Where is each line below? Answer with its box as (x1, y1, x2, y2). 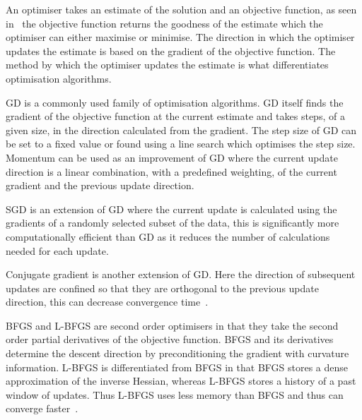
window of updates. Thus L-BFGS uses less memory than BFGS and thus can (6, 387, 344, 402)
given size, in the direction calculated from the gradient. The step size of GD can (6, 122, 357, 137)
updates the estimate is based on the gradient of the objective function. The (6, 43, 336, 58)
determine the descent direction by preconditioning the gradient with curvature (6, 346, 349, 361)
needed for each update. (6, 243, 109, 258)
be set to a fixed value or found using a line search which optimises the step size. (6, 136, 356, 151)
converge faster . (6, 401, 78, 416)
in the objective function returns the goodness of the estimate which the (6, 16, 323, 30)
